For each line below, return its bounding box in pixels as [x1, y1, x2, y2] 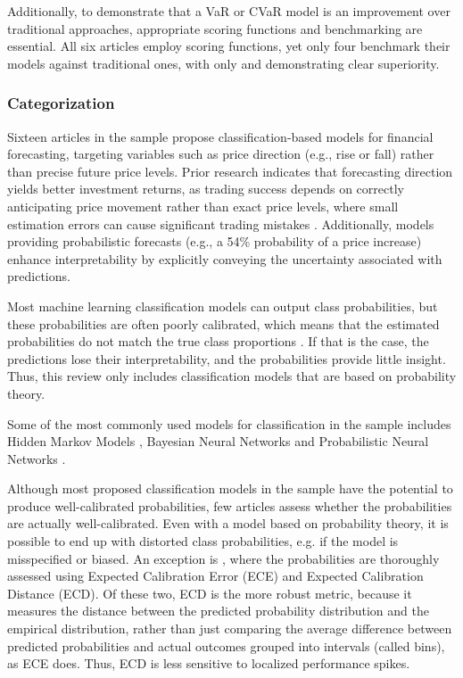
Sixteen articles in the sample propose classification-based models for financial [7, 127, 434, 145]
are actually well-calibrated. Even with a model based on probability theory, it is [7, 514, 449, 533]
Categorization [7, 92, 115, 114]
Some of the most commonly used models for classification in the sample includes [7, 414, 451, 433]
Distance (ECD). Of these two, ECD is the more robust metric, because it [7, 583, 412, 602]
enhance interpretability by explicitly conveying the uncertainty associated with [7, 249, 442, 268]
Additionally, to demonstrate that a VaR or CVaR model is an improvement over [7, 2, 451, 20]
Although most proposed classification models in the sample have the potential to [7, 479, 453, 498]
